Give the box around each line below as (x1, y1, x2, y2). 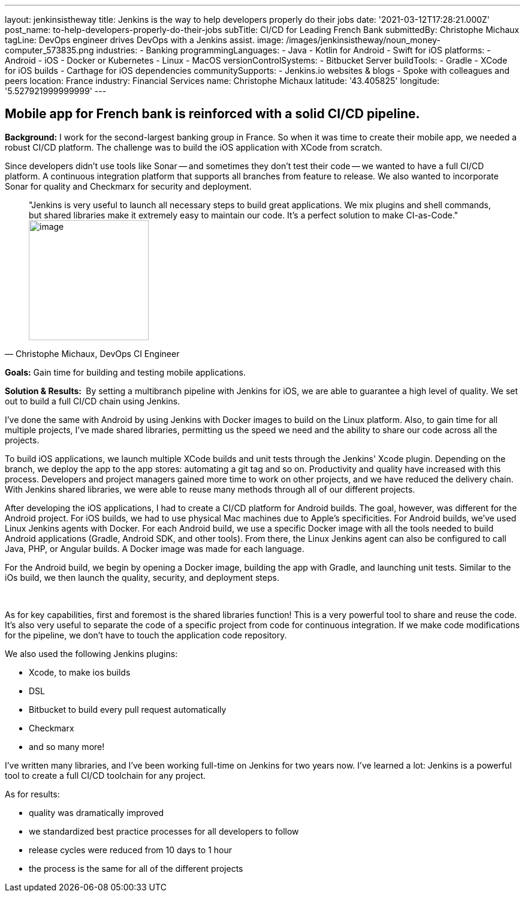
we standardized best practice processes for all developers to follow (29, 826, 299, 836)
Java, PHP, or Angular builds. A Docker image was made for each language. (5, 543, 304, 554)
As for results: (5, 788, 60, 799)
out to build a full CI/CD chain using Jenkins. (5, 395, 180, 406)
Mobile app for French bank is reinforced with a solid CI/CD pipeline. (5, 106, 420, 122)
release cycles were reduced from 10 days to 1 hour (29, 844, 232, 855)
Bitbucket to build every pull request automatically (29, 704, 227, 715)
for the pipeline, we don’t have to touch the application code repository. (5, 629, 287, 640)
